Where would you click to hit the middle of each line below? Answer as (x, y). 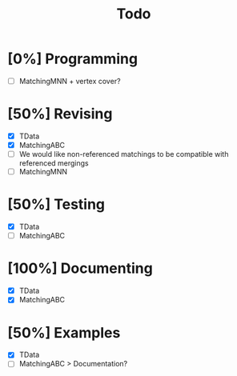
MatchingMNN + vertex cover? (70, 81)
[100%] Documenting (80, 268)
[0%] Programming (72, 59)
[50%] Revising (60, 114)
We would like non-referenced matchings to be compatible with (124, 154)
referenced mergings (54, 163)
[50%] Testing (56, 204)
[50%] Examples (64, 332)
